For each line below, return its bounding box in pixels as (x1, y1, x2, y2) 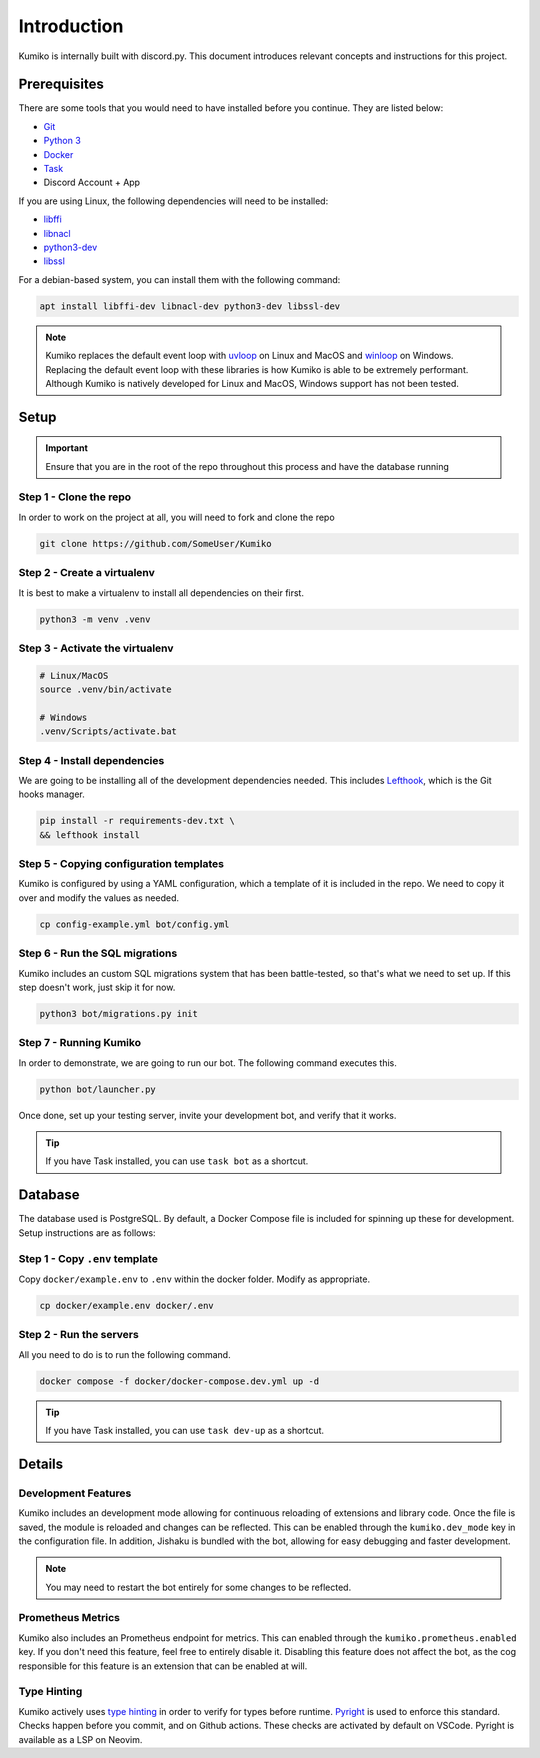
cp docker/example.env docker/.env (39, 1300, 214, 1311)
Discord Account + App (43, 176, 140, 189)
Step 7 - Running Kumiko (18, 1036, 142, 1050)
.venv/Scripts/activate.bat (39, 726, 177, 737)
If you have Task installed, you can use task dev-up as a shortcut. (45, 1424, 325, 1436)
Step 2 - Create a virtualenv (18, 566, 155, 580)
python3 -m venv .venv (39, 613, 151, 625)
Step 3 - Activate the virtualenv (18, 641, 174, 655)
